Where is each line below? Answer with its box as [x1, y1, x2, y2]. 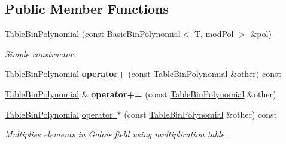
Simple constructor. [5, 47, 76, 60]
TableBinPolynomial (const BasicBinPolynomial [5, 27, 181, 40]
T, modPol [194, 27, 234, 40]
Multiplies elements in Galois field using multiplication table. [5, 128, 227, 140]
